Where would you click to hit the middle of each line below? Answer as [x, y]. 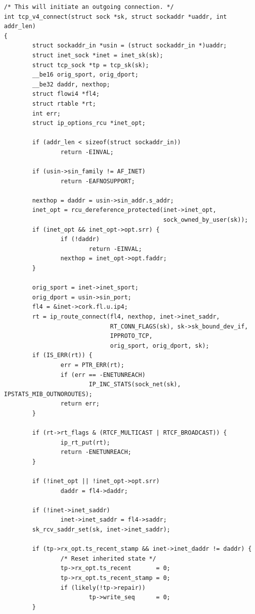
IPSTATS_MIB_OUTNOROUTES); [48, 394]
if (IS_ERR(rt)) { [62, 355]
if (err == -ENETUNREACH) [103, 375]
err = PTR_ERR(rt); [92, 365]
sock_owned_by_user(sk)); [206, 220]
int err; [46, 113]
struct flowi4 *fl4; [66, 94]
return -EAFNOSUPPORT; [98, 181]
